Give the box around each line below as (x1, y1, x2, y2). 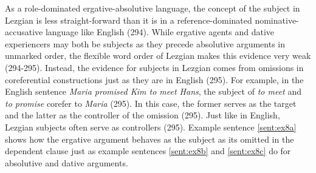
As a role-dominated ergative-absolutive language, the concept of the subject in (5, 2, 300, 14)
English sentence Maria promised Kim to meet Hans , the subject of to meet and (5, 85, 301, 98)
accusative (5, 25, 43, 38)
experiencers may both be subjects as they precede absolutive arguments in (5, 37, 286, 50)
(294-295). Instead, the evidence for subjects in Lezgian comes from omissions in (5, 61, 304, 73)
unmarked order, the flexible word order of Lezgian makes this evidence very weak (5, 49, 311, 62)
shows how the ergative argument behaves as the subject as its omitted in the (5, 132, 294, 145)
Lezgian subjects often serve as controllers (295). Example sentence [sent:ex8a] (5, 120, 297, 133)
